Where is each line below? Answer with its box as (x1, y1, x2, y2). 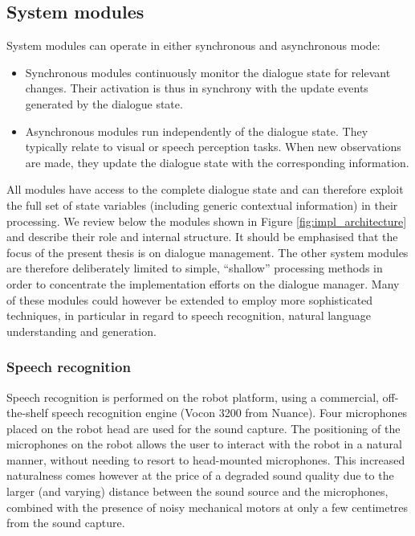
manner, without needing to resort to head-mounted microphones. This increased (6, 451, 405, 468)
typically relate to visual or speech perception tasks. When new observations (25, 138, 401, 155)
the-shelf (6, 404, 48, 421)
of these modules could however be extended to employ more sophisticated (6, 291, 373, 308)
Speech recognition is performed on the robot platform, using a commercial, (6, 388, 379, 405)
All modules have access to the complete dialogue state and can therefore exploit (6, 181, 404, 198)
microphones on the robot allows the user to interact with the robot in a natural (6, 436, 402, 452)
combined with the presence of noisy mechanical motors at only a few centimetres (6, 498, 409, 515)
